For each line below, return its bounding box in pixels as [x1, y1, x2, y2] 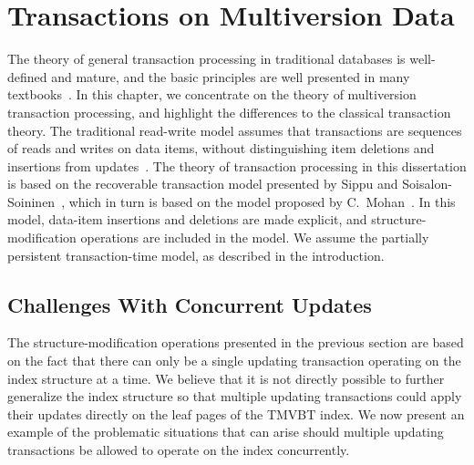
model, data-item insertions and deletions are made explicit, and [7, 210, 367, 229]
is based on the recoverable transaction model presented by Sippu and [7, 174, 398, 193]
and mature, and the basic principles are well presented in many [51, 67, 410, 86]
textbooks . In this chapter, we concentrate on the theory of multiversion [7, 85, 417, 104]
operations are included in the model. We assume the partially [80, 228, 429, 247]
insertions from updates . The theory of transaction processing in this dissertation [7, 156, 467, 175]
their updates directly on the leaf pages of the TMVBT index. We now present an [7, 404, 465, 423]
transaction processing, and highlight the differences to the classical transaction [7, 102, 451, 121]
